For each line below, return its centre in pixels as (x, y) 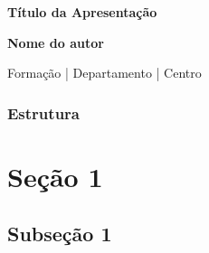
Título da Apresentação (82, 12)
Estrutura (43, 112)
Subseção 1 (60, 234)
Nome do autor (56, 42)
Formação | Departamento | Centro (104, 73)
